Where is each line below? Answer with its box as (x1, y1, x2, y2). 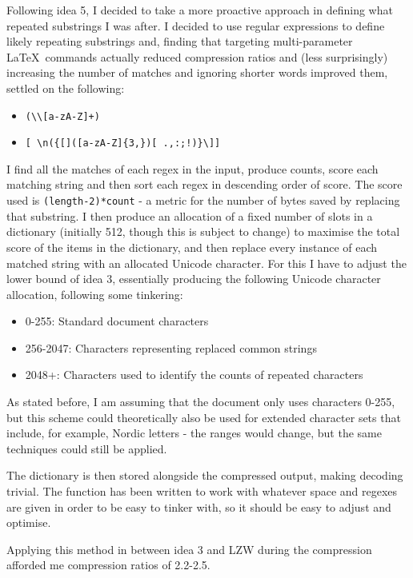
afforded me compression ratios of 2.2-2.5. (6, 556, 211, 573)
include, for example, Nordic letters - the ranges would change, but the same (6, 425, 382, 441)
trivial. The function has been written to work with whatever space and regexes (6, 483, 398, 500)
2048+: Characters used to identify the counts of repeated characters (25, 366, 363, 383)
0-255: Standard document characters (25, 313, 209, 329)
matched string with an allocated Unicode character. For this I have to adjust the (6, 254, 407, 271)
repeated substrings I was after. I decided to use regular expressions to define (6, 17, 385, 34)
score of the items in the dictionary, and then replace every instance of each (6, 238, 378, 255)
